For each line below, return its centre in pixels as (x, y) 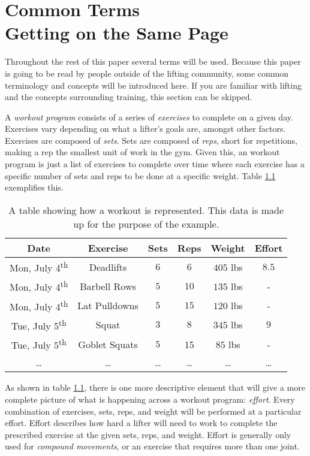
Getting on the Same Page (117, 33)
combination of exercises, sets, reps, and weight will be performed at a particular (153, 411)
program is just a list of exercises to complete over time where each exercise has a (155, 164)
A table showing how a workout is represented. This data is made (146, 210)
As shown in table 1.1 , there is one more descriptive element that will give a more (155, 387)
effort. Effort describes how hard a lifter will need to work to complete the (141, 423)
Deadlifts (108, 267)
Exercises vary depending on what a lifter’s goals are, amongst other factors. (145, 129)
